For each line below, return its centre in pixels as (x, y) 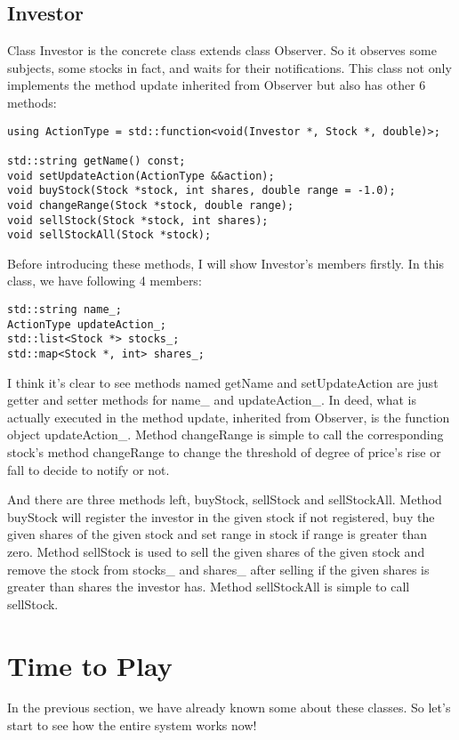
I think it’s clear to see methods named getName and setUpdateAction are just (223, 382)
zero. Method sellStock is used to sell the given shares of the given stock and (216, 551)
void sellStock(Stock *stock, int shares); (138, 220)
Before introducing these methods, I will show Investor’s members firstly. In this (225, 263)
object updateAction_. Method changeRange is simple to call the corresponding (225, 434)
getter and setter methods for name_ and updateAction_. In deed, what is (212, 400)
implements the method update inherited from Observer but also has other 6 (217, 85)
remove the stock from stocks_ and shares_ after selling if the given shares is (218, 569)
